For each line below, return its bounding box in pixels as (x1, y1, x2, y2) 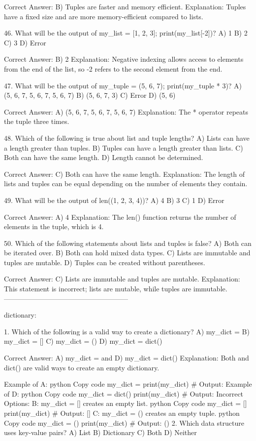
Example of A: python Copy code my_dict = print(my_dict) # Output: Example (4, 379, 252, 389)
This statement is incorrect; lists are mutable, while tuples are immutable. (4, 283, 227, 294)
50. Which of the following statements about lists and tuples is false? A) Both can (4, 238, 252, 248)
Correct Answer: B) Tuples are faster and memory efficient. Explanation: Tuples (4, 1, 246, 11)
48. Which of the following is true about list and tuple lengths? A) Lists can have (4, 132, 250, 143)
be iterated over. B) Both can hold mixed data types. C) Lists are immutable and (4, 247, 251, 258)
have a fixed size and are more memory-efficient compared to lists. (4, 11, 203, 21)
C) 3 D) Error (4, 37, 46, 47)
